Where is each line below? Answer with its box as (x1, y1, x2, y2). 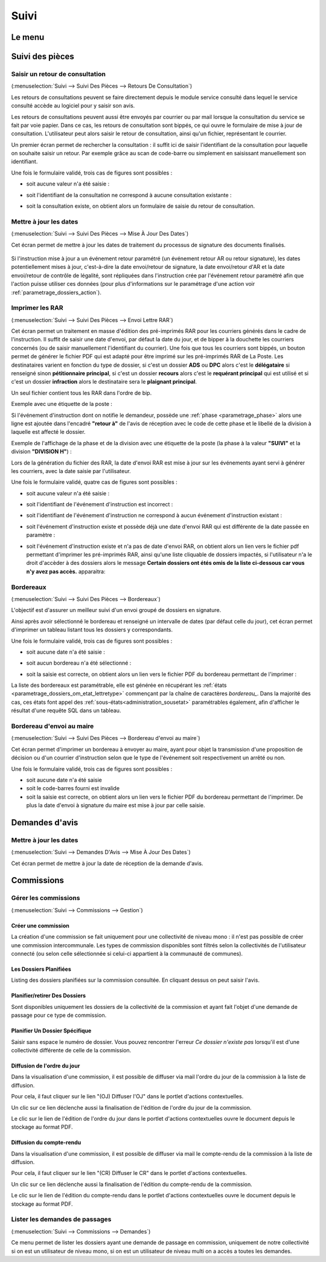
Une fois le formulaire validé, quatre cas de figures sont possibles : (11, 478, 177, 486)
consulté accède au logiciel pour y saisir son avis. (11, 102, 135, 109)
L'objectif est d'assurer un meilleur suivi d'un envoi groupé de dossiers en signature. (11, 607, 222, 614)
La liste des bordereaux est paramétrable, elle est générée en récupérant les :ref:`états (11, 681, 227, 689)
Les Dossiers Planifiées (11, 965, 72, 973)
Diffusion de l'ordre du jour (11, 1062, 80, 1069)
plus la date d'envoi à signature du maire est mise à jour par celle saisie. (26, 802, 205, 809)
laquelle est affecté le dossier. (11, 428, 86, 436)
